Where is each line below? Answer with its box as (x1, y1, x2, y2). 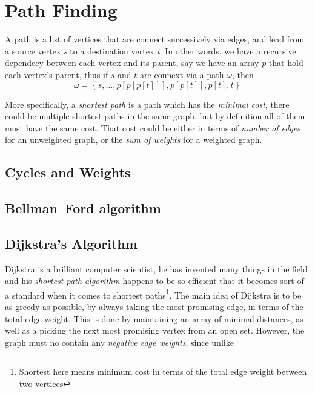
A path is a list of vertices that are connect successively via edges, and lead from (5, 33, 305, 45)
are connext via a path (140, 68, 224, 81)
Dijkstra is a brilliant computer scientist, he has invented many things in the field (5, 262, 308, 275)
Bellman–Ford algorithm (5, 199, 161, 217)
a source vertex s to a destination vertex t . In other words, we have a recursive (5, 44, 296, 57)
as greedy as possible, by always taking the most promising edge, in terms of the (5, 300, 303, 313)
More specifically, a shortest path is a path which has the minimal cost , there (5, 97, 290, 110)
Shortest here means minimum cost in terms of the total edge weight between (19, 365, 307, 378)
